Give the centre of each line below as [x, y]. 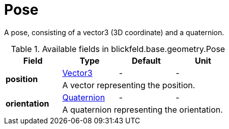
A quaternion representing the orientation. [142, 109]
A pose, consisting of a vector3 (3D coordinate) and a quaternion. [114, 32]
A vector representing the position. [129, 85]
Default [146, 60]
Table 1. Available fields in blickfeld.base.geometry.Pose [118, 49]
